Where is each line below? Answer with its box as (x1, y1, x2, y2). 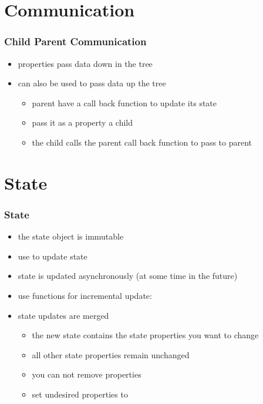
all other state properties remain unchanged (32, 348, 190, 361)
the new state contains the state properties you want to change (32, 329, 259, 341)
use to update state (18, 250, 87, 262)
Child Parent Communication (4, 34, 147, 49)
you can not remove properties (32, 368, 141, 381)
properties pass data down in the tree (18, 57, 153, 69)
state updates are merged (18, 309, 109, 321)
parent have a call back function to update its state (32, 96, 217, 109)
